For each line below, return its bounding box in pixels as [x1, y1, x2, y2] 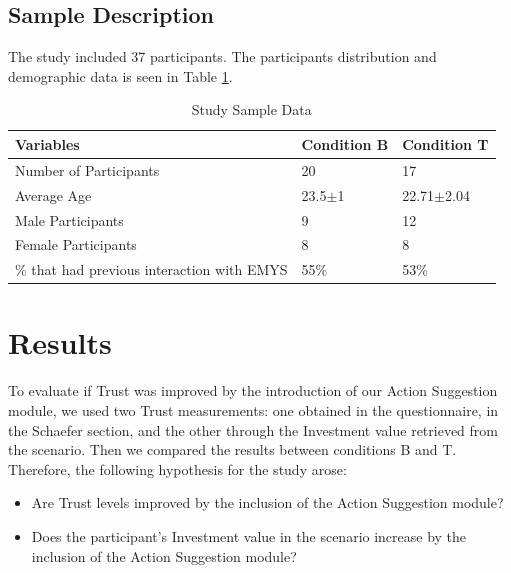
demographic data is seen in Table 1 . [8, 65, 233, 86]
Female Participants [15, 234, 137, 255]
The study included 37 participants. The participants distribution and [8, 46, 437, 67]
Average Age [15, 184, 92, 205]
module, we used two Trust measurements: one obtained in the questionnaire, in [8, 400, 499, 421]
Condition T [402, 133, 489, 154]
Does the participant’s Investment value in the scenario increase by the [31, 525, 467, 546]
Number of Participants [15, 159, 160, 180]
